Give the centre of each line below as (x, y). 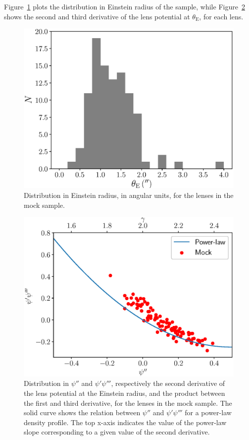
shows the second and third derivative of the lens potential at (97, 16)
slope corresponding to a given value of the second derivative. (117, 432)
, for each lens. (221, 16)
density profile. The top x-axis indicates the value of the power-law (125, 422)
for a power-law (208, 412)
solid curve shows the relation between (82, 412)
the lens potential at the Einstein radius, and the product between (124, 393)
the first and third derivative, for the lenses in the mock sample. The (128, 403)
